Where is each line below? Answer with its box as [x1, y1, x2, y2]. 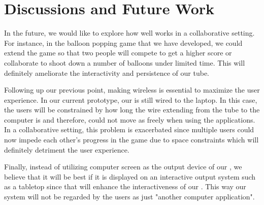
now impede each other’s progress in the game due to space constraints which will [4, 134, 259, 145]
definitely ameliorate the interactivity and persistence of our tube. [4, 67, 209, 78]
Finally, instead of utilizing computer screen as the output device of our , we [4, 161, 242, 172]
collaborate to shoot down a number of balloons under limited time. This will [4, 57, 245, 68]
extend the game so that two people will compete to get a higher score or [4, 47, 232, 58]
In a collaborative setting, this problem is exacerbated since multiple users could [4, 124, 254, 135]
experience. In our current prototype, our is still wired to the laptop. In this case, [4, 94, 257, 105]
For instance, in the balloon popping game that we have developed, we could [4, 37, 243, 48]
